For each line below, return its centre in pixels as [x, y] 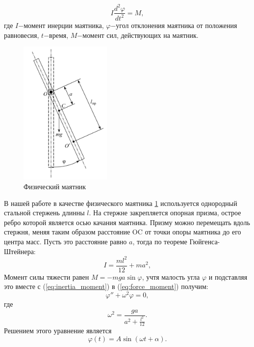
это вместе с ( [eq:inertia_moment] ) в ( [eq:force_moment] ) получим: [106, 286]
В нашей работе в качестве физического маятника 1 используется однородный [121, 203]
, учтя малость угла [171, 276]
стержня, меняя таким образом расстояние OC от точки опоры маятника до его [123, 232]
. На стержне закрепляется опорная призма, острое [165, 213]
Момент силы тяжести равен [47, 276]
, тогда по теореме [160, 241]
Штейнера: [20, 251]
